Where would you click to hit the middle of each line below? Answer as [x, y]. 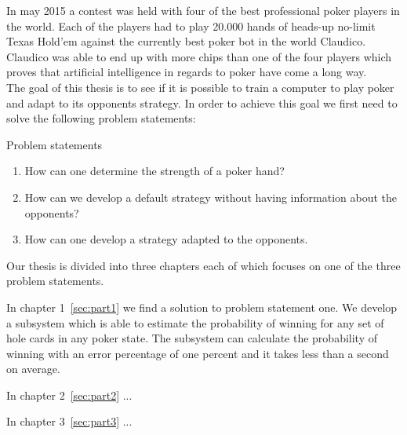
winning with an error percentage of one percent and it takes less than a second [198, 353]
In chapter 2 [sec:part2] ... [69, 395]
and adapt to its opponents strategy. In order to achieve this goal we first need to [202, 102]
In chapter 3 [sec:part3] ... [69, 421]
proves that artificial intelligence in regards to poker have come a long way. [187, 72]
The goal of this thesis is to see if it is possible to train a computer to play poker [200, 87]
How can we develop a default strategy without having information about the [211, 197]
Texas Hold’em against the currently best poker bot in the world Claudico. [186, 41]
